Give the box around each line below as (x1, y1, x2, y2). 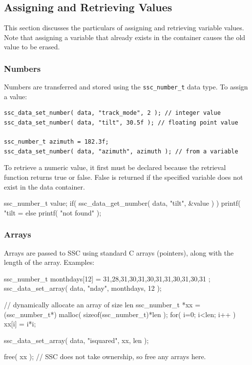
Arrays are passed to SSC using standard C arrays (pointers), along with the (4, 247, 234, 258)
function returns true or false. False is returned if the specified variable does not (4, 172, 243, 182)
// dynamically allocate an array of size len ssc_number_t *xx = (4, 299, 201, 309)
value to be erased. (4, 42, 60, 52)
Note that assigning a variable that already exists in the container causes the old (4, 32, 246, 42)
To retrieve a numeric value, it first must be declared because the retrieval (4, 162, 226, 172)
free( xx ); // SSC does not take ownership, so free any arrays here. (4, 351, 206, 362)
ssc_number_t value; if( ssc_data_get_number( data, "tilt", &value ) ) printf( (4, 198, 241, 208)
